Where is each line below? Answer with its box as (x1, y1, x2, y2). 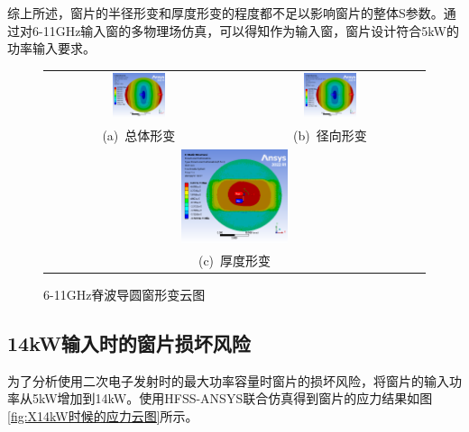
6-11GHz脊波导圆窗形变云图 (43, 284, 206, 303)
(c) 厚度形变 (198, 250, 271, 269)
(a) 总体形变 (102, 125, 176, 144)
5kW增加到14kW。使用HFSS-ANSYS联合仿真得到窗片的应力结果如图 (32, 389, 433, 408)
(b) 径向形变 (293, 125, 367, 144)
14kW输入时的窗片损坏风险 (7, 328, 251, 356)
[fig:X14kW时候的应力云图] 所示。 (7, 406, 198, 425)
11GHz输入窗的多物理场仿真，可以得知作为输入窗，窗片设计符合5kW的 (42, 21, 459, 40)
